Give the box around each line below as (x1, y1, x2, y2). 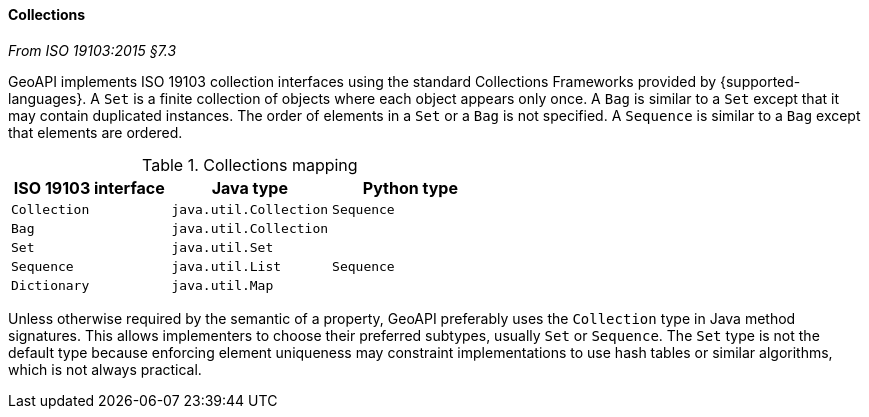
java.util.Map (171, 277, 274, 293)
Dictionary (11, 277, 90, 293)
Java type (211, 177, 288, 198)
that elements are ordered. (8, 123, 183, 141)
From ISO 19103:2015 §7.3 (8, 41, 177, 59)
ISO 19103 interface (13, 177, 165, 198)
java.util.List (171, 258, 282, 274)
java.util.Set (171, 239, 274, 255)
